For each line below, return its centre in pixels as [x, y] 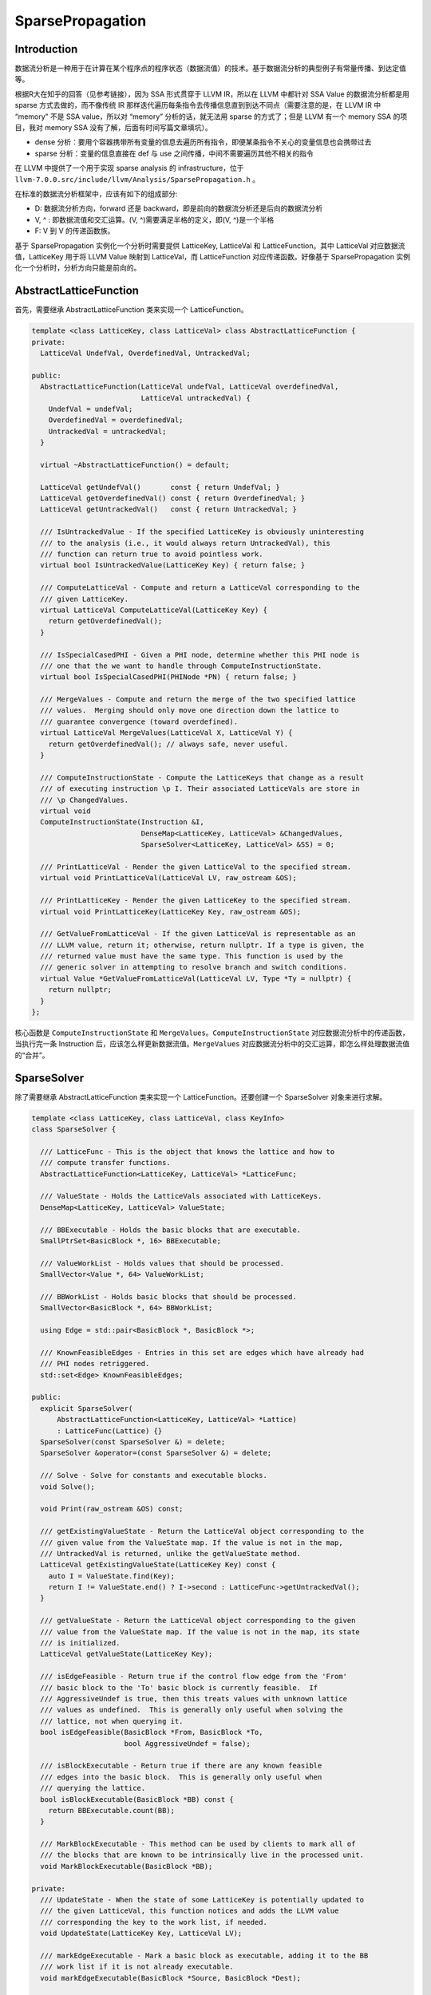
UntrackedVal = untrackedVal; [107, 431]
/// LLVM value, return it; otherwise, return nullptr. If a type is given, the [202, 945]
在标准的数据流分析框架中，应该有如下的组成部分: [97, 194]
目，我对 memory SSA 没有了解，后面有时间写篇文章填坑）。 [113, 128]
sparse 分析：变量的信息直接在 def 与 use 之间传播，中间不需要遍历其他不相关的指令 [174, 153]
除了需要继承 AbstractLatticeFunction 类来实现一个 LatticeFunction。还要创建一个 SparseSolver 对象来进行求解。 [201, 1096]
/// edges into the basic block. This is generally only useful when [181, 1777]
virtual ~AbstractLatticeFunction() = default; [135, 464]
